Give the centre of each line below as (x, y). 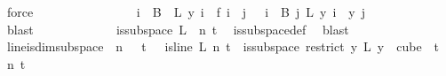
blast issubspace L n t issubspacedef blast (178, 29)
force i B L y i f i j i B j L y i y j (186, 11)
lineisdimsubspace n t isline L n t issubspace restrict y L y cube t (223, 46)
